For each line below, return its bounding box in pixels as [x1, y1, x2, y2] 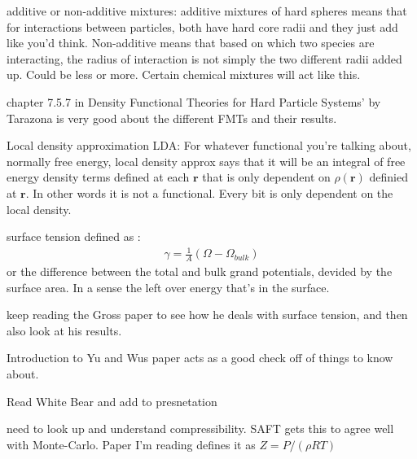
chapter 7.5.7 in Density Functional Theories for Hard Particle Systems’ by [7, 93, 381, 110]
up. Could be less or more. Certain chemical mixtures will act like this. [7, 66, 361, 83]
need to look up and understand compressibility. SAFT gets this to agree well [7, 420, 394, 437]
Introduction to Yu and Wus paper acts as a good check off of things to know [7, 349, 393, 366]
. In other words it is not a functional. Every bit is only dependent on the [25, 184, 393, 201]
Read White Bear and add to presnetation [7, 392, 217, 409]
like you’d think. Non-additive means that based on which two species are [7, 34, 375, 51]
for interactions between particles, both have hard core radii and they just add [7, 18, 398, 35]
